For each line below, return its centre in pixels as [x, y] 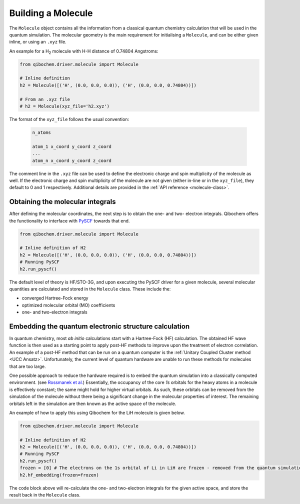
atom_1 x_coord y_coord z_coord [72, 146]
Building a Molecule [51, 13]
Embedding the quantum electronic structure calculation [99, 326]
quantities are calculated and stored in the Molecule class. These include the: [90, 289]
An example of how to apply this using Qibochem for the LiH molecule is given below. [97, 412]
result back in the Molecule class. [45, 495]
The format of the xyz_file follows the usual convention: [69, 119]
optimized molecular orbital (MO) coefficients [68, 305]
